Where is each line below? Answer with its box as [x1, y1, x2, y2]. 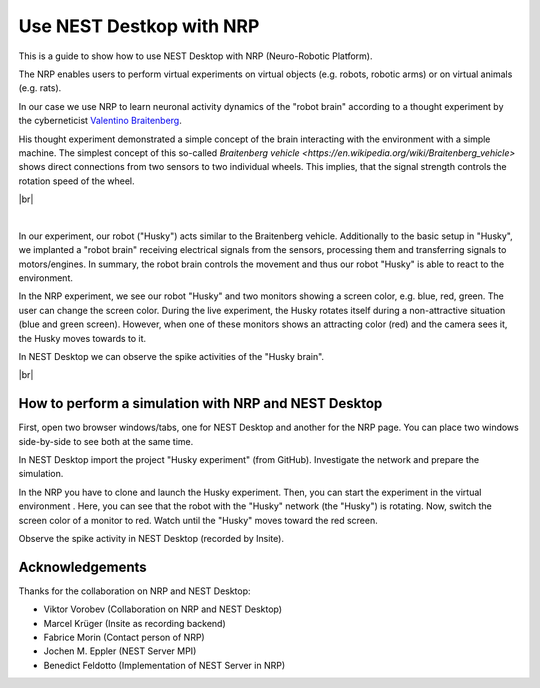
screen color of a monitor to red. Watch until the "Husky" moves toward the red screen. [18, 514, 379, 526]
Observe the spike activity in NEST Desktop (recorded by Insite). [18, 533, 285, 544]
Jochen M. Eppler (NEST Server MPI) [43, 645, 197, 657]
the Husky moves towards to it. [18, 332, 147, 344]
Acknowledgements [18, 558, 147, 575]
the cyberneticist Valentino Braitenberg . [18, 115, 182, 127]
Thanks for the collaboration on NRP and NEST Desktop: [18, 585, 251, 597]
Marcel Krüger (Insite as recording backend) [43, 617, 227, 629]
